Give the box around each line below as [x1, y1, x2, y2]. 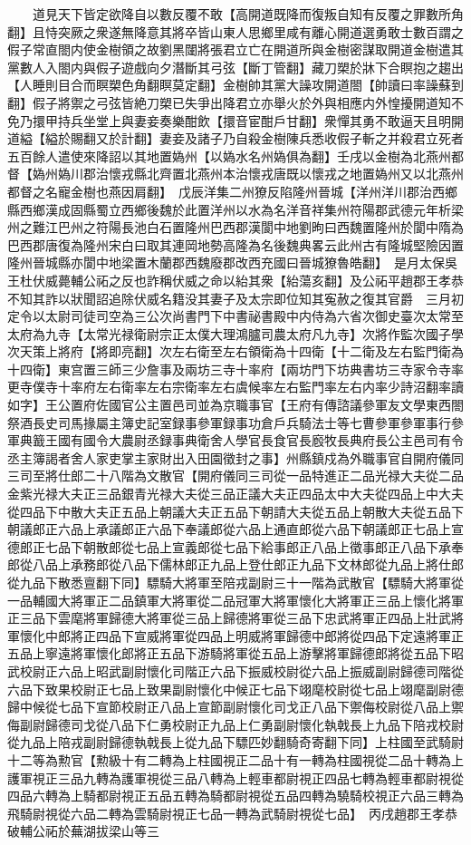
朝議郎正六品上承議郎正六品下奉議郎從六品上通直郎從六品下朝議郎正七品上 [7, 520, 451, 539]
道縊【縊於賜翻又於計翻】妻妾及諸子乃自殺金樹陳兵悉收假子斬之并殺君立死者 [7, 129, 464, 148]
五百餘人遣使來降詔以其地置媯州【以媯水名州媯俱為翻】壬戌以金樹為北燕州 [7, 146, 451, 165]
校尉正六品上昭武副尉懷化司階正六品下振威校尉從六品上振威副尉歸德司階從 [19, 661, 464, 680]
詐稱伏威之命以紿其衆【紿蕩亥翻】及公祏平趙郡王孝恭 [146, 270, 464, 289]
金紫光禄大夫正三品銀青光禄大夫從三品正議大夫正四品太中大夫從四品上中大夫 [7, 484, 464, 503]
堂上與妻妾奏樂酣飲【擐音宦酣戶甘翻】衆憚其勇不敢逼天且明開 [95, 111, 464, 130]
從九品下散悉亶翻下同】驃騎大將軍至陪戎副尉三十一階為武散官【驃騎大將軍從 [7, 573, 464, 591]
